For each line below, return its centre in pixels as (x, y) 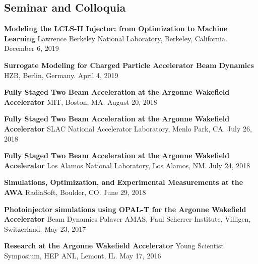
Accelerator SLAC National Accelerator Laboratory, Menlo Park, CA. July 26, (128, 128)
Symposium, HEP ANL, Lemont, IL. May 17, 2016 (83, 255)
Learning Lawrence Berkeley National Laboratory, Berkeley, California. (116, 38)
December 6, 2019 (31, 48)
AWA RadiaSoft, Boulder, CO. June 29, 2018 (75, 192)
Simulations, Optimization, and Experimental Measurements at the (124, 182)
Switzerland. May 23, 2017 (45, 228)
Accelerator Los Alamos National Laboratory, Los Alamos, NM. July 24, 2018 (127, 165)
